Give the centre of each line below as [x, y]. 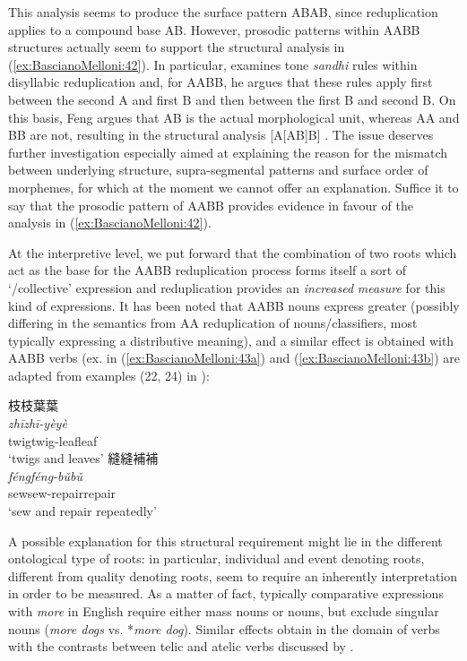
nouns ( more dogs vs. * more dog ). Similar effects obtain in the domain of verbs [224, 628]
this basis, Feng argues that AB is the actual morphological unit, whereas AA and [234, 117]
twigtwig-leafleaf [53, 440]
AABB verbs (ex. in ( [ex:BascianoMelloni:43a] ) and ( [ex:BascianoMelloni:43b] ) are [234, 358]
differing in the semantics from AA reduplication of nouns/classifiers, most [213, 323]
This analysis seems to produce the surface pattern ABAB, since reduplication [223, 12]
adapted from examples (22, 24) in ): [109, 375]
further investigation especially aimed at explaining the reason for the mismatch [228, 152]
